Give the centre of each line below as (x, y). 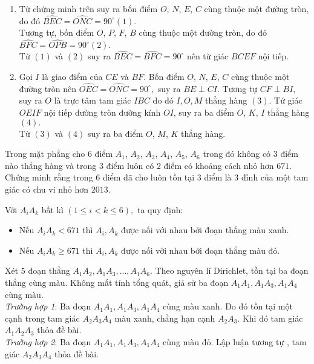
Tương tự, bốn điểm (57, 32)
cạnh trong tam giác (42, 318)
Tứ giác (288, 100)
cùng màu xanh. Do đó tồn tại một (228, 306)
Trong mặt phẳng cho (45, 154)
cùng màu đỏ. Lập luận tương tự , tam (235, 341)
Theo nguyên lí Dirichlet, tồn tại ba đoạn (232, 270)
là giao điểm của (72, 77)
